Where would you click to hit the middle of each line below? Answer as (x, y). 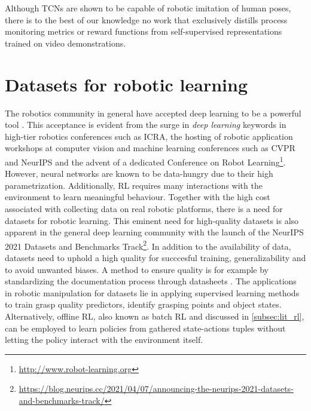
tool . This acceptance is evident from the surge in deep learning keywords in (146, 125)
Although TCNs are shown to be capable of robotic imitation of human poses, (148, 8)
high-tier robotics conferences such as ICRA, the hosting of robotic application (149, 136)
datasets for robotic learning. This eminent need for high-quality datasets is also (152, 220)
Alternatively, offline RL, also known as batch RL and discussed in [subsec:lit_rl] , (155, 316)
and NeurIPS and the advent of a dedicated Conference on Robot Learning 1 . (145, 161)
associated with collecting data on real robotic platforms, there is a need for (144, 208)
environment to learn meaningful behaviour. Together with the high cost (138, 197)
